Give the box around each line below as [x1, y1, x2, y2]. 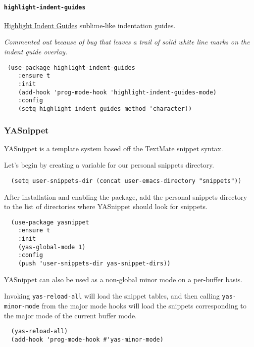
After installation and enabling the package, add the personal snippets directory [4, 191, 247, 202]
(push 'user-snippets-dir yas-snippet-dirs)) [18, 260, 171, 267]
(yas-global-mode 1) [18, 243, 86, 251]
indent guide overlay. [4, 46, 67, 57]
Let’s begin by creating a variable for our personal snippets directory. [4, 160, 214, 170]
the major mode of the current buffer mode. [4, 310, 137, 320]
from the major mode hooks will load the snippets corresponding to [42, 301, 247, 311]
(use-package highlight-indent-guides [7, 64, 135, 71]
